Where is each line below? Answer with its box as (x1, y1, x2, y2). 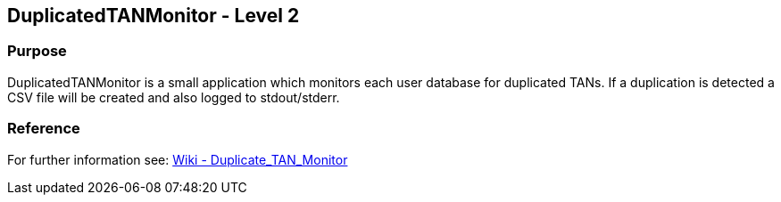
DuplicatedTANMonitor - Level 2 (7, 4, 300, 27)
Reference (7, 119, 80, 138)
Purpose (7, 42, 67, 61)
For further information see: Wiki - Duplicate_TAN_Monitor (7, 151, 348, 167)
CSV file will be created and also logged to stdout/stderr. (7, 89, 340, 105)
